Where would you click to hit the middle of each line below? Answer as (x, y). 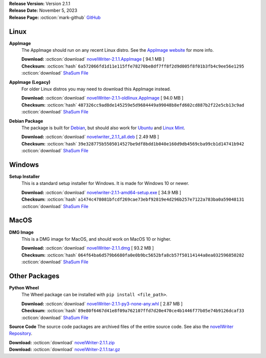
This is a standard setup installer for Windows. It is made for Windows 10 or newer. (105, 183)
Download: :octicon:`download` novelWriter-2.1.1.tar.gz (65, 350)
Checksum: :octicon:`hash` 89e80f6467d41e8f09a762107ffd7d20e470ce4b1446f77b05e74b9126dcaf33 (133, 311)
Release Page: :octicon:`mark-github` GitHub (55, 17)
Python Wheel (24, 288)
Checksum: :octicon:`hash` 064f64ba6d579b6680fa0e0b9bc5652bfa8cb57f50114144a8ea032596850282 (133, 255)
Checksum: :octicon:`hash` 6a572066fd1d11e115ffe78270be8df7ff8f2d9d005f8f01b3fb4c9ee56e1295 (133, 66)
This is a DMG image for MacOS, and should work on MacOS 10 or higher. (96, 239)
